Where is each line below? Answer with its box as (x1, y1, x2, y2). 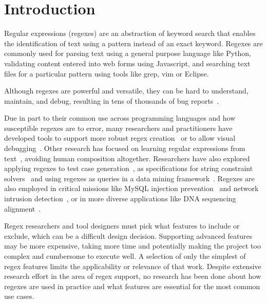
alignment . (4, 203, 41, 214)
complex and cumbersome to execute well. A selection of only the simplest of (4, 251, 246, 261)
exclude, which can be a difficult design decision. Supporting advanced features (4, 230, 253, 241)
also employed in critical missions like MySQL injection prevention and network (4, 183, 259, 194)
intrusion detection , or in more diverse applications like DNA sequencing (4, 193, 236, 204)
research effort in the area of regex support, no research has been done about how (4, 271, 261, 281)
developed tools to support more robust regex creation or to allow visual (4, 132, 236, 143)
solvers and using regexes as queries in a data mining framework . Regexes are (4, 173, 255, 183)
